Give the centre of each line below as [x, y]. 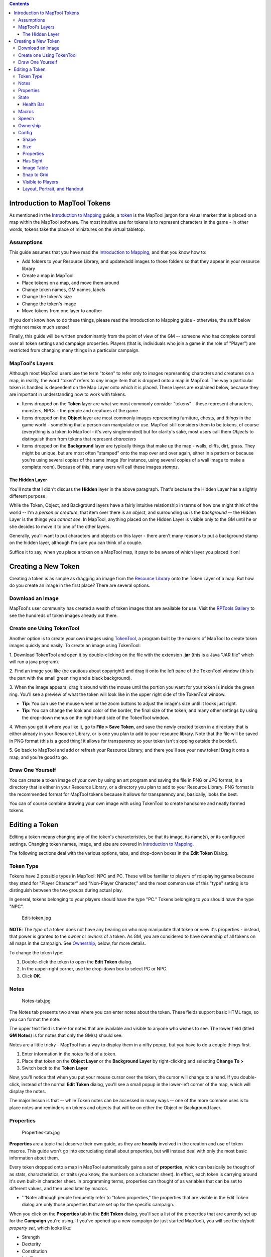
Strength [31, 1237]
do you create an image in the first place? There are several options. [80, 585]
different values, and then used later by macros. [59, 1188]
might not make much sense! [39, 327]
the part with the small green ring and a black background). [71, 678]
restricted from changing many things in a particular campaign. [75, 350]
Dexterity [31, 1244]
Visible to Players [41, 182]
